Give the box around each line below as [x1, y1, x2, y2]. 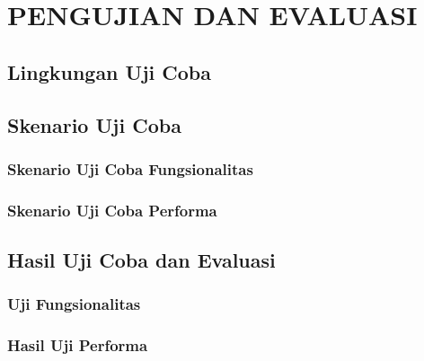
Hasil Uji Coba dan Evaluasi [7, 246, 276, 274]
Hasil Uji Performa [7, 334, 148, 357]
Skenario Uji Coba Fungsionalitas [7, 157, 253, 180]
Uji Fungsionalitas [7, 293, 141, 315]
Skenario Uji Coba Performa [7, 198, 217, 221]
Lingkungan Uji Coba [7, 57, 211, 85]
